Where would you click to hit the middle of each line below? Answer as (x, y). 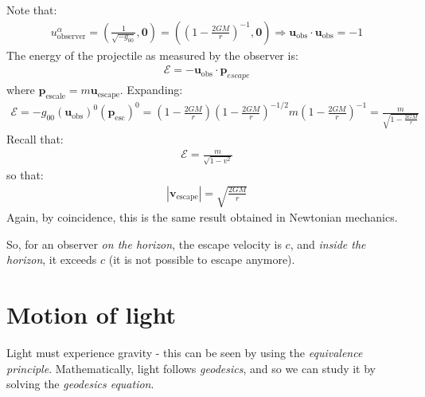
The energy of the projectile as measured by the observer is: (152, 55)
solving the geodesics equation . (80, 384)
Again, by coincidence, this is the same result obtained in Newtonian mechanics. (202, 217)
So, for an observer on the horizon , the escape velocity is (144, 244)
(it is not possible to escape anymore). (202, 259)
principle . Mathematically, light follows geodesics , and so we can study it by (191, 368)
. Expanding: (151, 90)
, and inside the (328, 244)
